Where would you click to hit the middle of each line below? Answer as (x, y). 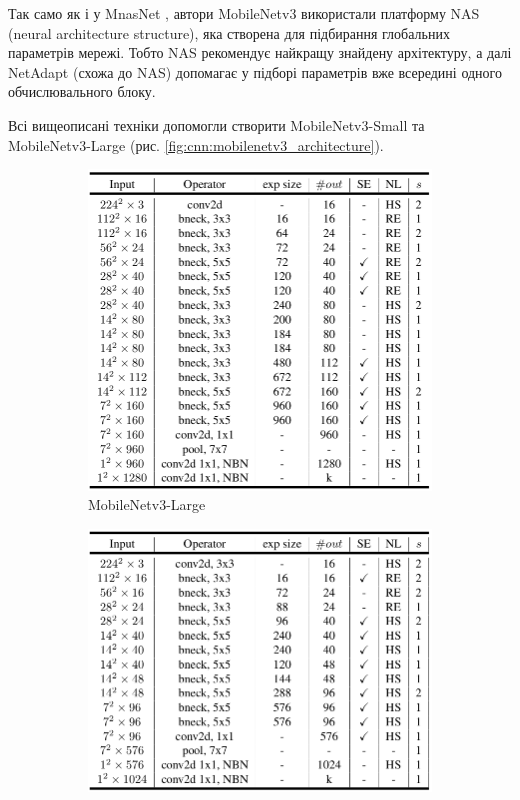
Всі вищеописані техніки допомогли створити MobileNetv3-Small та (216, 124)
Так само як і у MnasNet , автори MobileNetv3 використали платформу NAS (244, 13)
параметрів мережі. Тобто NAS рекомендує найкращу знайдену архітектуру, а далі (260, 52)
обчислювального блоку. (82, 91)
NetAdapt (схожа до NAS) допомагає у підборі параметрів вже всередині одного (255, 71)
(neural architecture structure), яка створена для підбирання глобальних (229, 32)
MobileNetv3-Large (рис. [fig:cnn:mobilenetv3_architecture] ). (196, 144)
